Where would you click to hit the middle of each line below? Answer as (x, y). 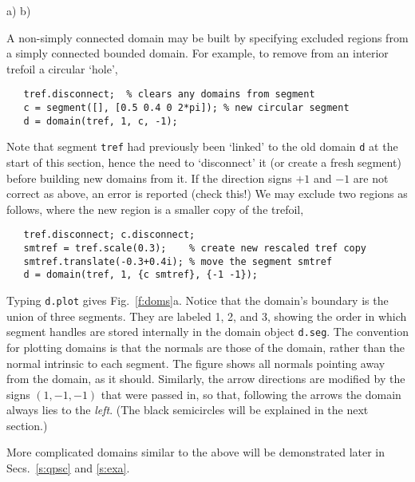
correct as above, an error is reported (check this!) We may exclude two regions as (207, 194)
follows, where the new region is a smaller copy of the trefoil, (155, 209)
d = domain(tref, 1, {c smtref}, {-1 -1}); (140, 275)
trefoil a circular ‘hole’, (62, 68)
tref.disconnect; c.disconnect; (109, 235)
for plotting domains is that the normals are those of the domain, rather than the (206, 347)
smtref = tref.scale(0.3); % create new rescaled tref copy (195, 249)
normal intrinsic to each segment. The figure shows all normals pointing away (196, 363)
